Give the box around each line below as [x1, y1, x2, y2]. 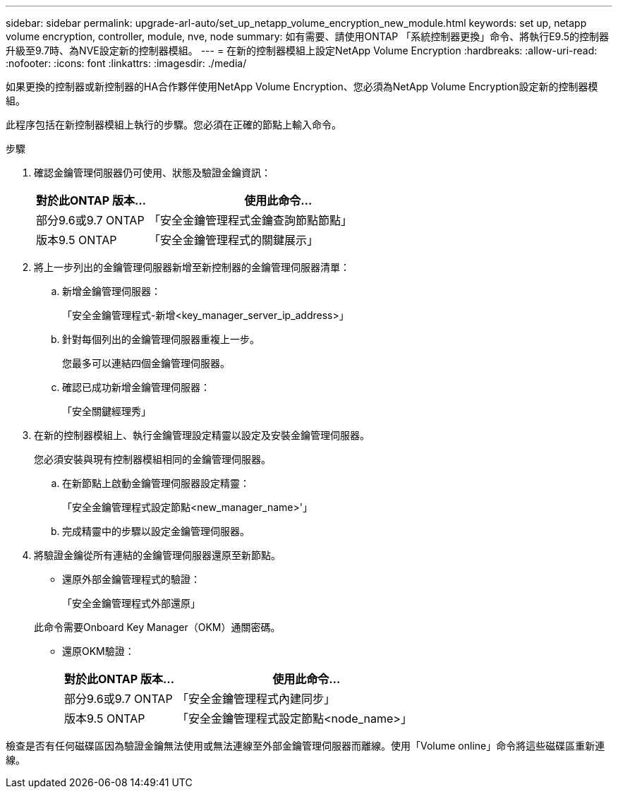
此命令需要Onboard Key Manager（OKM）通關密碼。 [34, 621, 281, 633]
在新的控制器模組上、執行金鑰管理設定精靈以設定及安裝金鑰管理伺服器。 [34, 429, 370, 441]
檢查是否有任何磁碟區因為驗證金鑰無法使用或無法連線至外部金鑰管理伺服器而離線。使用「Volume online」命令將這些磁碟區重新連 [6, 740, 605, 752]
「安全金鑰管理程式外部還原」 [62, 597, 200, 609]
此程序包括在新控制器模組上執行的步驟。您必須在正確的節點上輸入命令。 [6, 119, 341, 131]
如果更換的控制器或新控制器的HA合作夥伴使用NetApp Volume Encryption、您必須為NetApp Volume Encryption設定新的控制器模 [6, 80, 598, 92]
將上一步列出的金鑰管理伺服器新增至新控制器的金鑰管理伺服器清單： [34, 261, 350, 273]
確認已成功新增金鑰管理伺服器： [62, 381, 210, 393]
